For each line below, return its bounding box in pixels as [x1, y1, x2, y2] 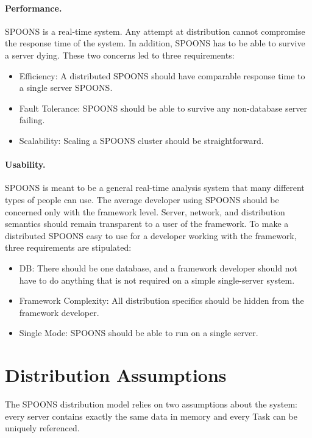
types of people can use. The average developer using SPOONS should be [5, 193, 279, 206]
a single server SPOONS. [19, 81, 113, 94]
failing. [19, 113, 45, 126]
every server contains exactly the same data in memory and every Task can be [5, 409, 297, 422]
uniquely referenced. [5, 422, 80, 434]
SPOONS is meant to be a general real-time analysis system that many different [5, 181, 305, 194]
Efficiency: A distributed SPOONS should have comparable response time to [19, 69, 305, 82]
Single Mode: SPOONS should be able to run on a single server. [19, 326, 258, 339]
